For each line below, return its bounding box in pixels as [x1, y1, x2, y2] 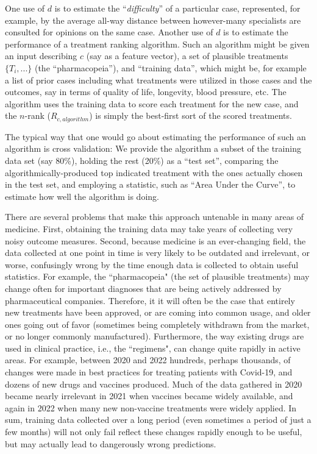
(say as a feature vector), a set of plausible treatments [86, 49, 288, 62]
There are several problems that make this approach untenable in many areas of [5, 210, 304, 223]
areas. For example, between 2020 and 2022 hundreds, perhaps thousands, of [5, 353, 291, 366]
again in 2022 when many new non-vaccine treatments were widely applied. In [5, 401, 297, 414]
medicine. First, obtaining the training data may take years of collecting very [5, 222, 293, 235]
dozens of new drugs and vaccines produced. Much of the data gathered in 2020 [5, 377, 302, 390]
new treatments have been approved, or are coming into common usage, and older [5, 306, 311, 319]
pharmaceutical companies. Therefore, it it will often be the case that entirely [5, 294, 295, 307]
